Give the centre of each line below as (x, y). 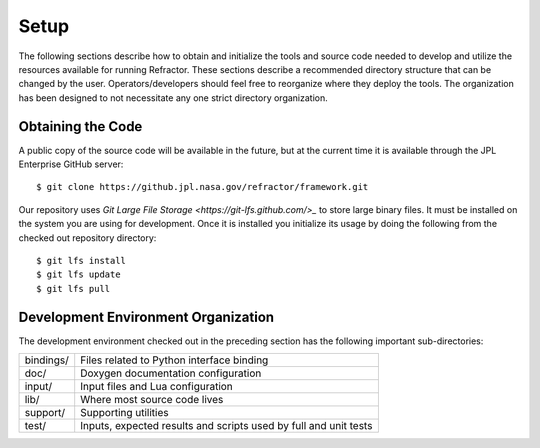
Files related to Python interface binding (174, 360)
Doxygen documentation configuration (171, 373)
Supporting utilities (124, 413)
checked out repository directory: (87, 237)
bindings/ (47, 360)
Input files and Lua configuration (157, 387)
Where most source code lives (152, 400)
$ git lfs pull (73, 288)
